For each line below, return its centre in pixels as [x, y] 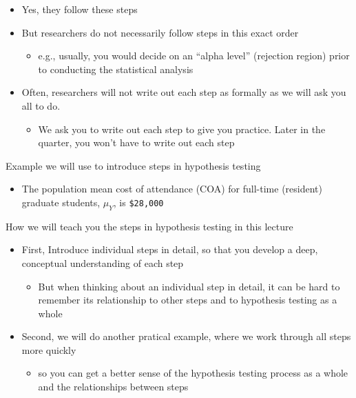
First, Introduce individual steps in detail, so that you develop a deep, [170, 249]
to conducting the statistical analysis [116, 69]
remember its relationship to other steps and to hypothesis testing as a [188, 300]
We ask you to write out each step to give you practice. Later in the [182, 129]
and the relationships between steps [113, 387]
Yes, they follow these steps [80, 9]
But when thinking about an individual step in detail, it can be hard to [189, 286]
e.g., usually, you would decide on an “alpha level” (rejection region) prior [194, 56]
